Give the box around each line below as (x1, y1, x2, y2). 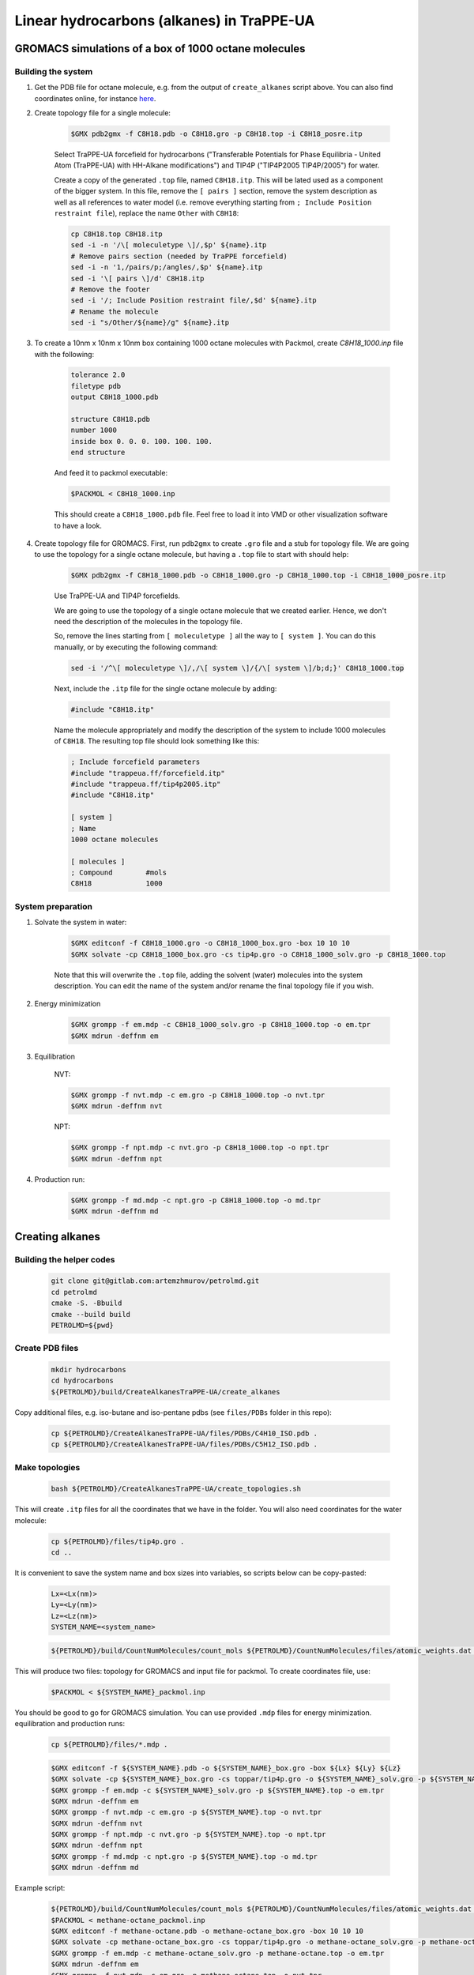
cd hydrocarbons (51, 1376, 115, 1386)
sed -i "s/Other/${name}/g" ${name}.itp (70, 318, 229, 327)
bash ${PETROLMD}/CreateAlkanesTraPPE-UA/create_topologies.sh (51, 1484, 302, 1493)
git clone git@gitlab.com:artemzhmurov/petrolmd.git (51, 1277, 260, 1285)
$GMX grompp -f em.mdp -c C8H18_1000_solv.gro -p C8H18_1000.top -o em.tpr (70, 1020, 371, 1029)
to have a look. (54, 521, 103, 530)
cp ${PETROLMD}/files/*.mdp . (51, 1740, 168, 1749)
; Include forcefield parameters (70, 758, 201, 766)
